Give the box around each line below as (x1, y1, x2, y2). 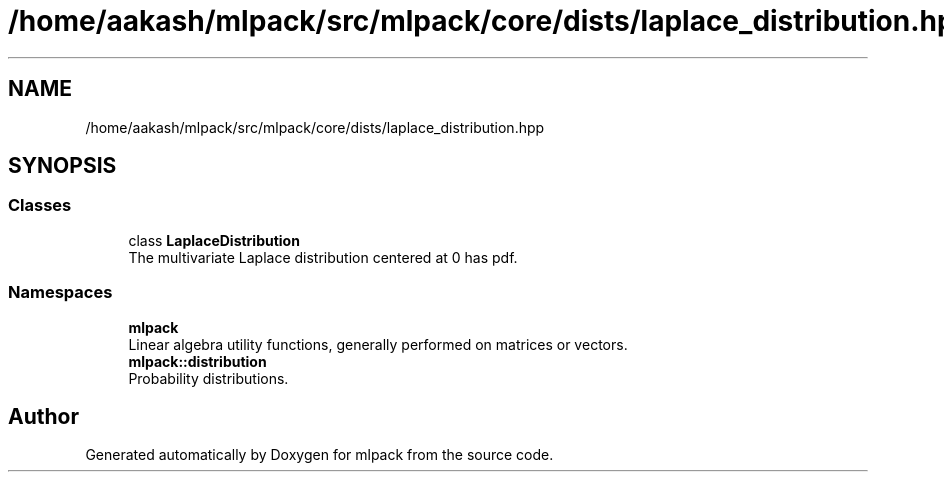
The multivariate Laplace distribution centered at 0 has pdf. (128, 248, 518, 266)
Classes (8, 195, 72, 216)
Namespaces (8, 282, 113, 303)
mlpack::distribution (128, 352, 267, 370)
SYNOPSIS (8, 153, 117, 179)
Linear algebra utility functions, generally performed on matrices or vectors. (128, 335, 628, 353)
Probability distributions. (128, 369, 289, 387)
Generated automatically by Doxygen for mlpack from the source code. (85, 446, 554, 464)
